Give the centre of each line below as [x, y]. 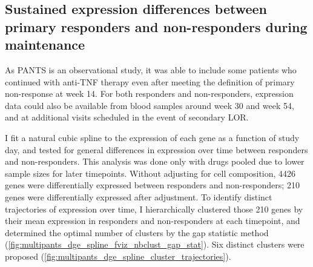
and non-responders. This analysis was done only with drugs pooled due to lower [155, 161]
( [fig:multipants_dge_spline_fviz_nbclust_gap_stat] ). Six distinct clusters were [155, 244]
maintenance [45, 44]
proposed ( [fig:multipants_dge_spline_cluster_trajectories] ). [118, 256]
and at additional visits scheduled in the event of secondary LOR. [127, 117]
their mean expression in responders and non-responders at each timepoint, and [153, 221]
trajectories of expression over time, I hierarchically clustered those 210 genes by [154, 209]
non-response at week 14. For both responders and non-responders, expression [149, 94]
